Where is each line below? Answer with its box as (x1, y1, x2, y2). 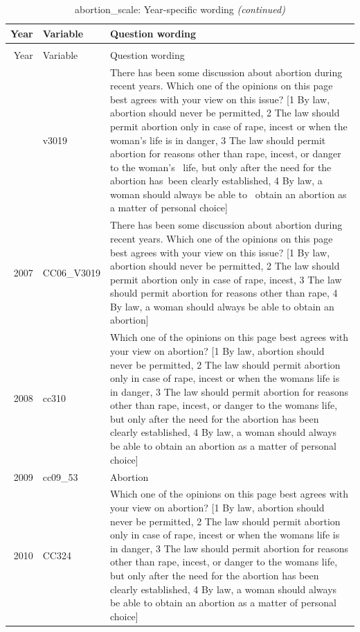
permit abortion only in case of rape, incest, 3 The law (109, 272, 342, 286)
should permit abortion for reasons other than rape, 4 (109, 286, 338, 300)
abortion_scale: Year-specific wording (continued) (75, 2, 285, 16)
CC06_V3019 (42, 265, 100, 279)
